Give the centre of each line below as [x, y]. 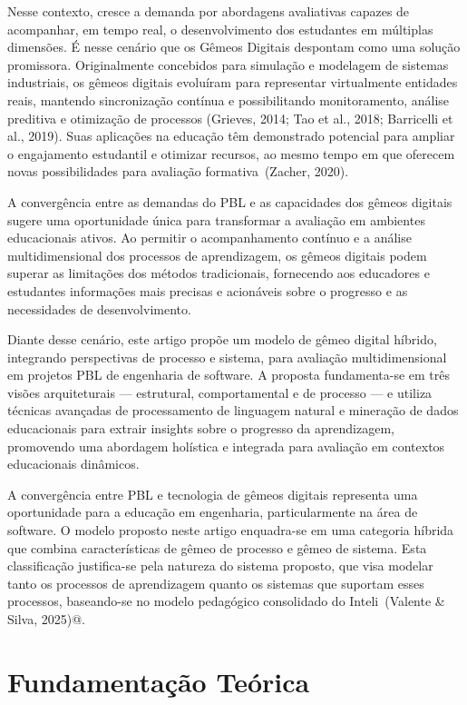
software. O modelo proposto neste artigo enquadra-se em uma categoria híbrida [231, 530]
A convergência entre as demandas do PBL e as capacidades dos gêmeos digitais [230, 201]
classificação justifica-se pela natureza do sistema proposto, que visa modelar [220, 566]
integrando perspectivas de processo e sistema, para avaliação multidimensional [227, 357]
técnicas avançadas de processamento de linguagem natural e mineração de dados [233, 410]
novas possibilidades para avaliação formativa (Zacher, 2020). [178, 171]
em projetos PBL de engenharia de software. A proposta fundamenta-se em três [229, 375]
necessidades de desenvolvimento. [99, 308]
